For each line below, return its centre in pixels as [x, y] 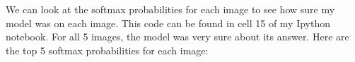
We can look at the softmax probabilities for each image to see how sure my [170, 9]
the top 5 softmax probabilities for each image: [107, 50]
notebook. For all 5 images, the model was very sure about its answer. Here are [177, 37]
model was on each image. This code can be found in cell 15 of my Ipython [168, 23]
